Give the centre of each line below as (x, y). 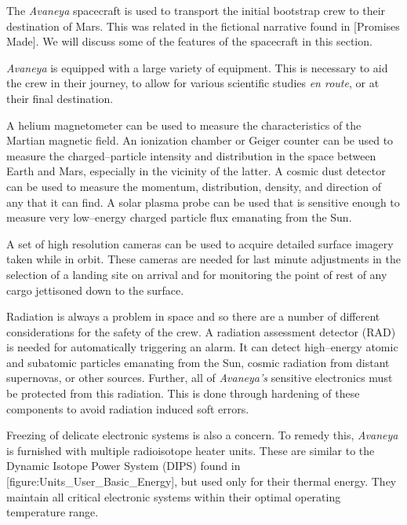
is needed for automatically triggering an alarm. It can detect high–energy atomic (202, 347)
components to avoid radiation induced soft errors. (128, 408)
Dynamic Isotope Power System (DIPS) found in (124, 466)
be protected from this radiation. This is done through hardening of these (183, 393)
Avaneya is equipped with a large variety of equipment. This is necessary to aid (197, 67)
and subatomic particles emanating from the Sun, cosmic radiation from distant (198, 362)
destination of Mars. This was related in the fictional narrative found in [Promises (203, 26)
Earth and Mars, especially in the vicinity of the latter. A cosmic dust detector (196, 171)
